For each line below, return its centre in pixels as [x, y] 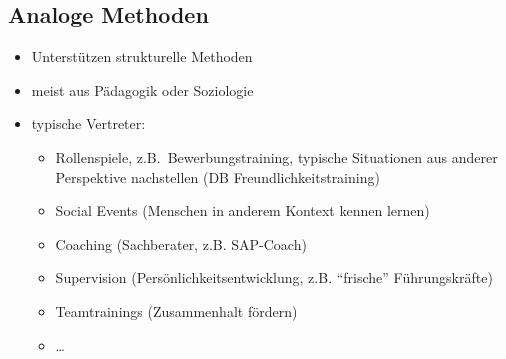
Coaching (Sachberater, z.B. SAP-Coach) [181, 243]
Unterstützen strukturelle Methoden [142, 56]
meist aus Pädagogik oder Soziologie [142, 89]
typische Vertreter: [88, 123]
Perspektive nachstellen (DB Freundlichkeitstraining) [217, 176]
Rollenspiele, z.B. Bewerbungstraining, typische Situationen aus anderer [276, 156]
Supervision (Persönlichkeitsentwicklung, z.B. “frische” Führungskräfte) [274, 277]
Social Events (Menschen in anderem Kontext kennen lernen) [242, 210]
